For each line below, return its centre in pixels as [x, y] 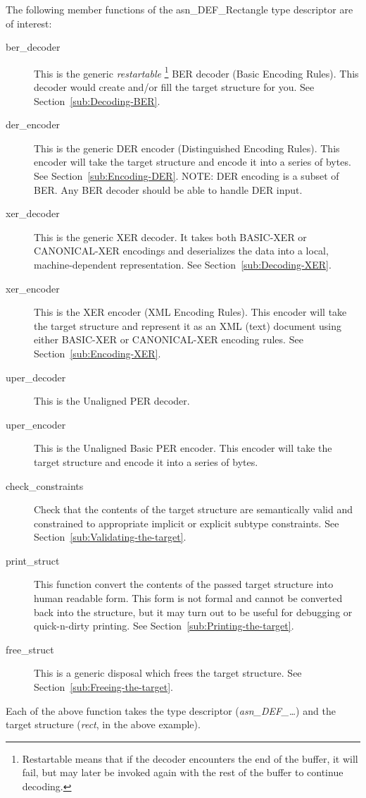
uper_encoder [36, 424]
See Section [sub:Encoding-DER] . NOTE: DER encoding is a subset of [187, 176]
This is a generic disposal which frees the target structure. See [168, 673]
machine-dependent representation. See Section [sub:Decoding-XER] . [183, 264]
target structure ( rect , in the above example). [103, 724]
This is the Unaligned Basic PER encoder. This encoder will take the [183, 448]
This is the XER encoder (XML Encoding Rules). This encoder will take [190, 312]
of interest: [29, 23]
